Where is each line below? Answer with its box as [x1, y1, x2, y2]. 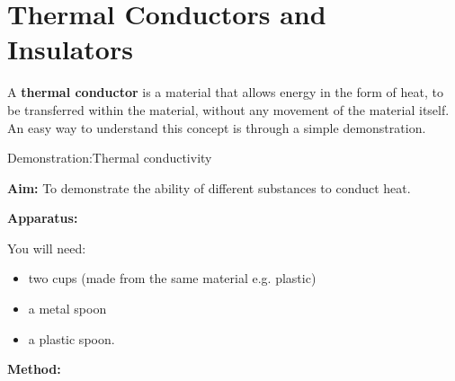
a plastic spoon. [28, 329, 115, 348]
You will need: [7, 238, 86, 257]
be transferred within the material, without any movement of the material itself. [7, 100, 450, 119]
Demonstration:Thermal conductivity [7, 148, 212, 167]
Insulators [7, 31, 133, 67]
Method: [7, 359, 61, 378]
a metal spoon [28, 299, 107, 318]
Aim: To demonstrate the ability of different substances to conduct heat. [7, 178, 411, 197]
